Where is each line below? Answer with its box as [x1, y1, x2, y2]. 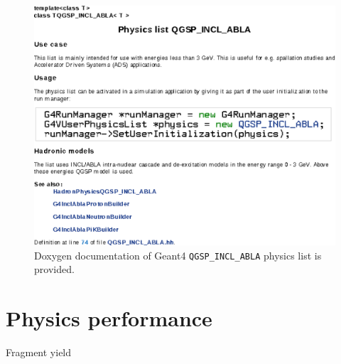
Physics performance [6, 304, 212, 333]
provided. [34, 262, 75, 277]
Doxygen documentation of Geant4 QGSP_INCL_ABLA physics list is [34, 247, 322, 262]
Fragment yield [6, 345, 72, 360]
